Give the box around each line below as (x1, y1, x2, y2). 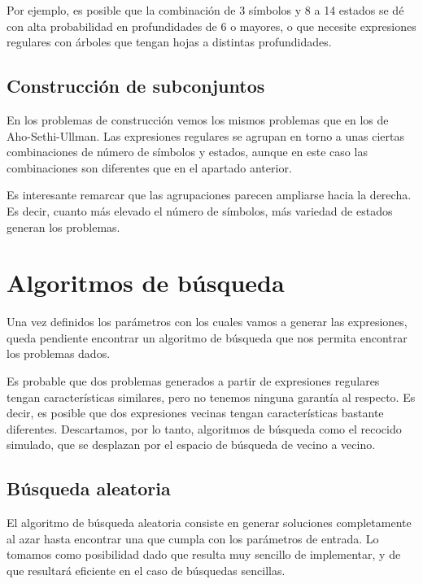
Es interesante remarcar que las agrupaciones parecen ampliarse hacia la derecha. (7, 186, 412, 203)
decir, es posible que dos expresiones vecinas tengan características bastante (7, 404, 384, 421)
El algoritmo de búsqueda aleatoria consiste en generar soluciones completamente (7, 514, 412, 531)
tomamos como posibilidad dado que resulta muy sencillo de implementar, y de (7, 546, 401, 563)
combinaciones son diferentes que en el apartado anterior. (7, 159, 292, 176)
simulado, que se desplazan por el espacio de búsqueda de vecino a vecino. (7, 436, 376, 453)
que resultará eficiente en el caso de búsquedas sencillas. (7, 562, 286, 578)
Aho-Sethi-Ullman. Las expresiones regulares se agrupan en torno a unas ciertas (7, 127, 405, 144)
